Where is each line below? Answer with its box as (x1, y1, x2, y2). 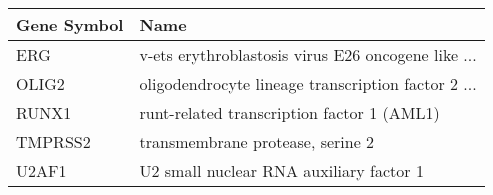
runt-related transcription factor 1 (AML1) (139, 101, 440, 124)
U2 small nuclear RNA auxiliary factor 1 (139, 159, 424, 182)
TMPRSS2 (16, 130, 91, 153)
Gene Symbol (16, 13, 124, 36)
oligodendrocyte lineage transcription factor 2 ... (139, 72, 477, 95)
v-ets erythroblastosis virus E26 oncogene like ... (139, 43, 477, 66)
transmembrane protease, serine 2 (139, 130, 375, 153)
